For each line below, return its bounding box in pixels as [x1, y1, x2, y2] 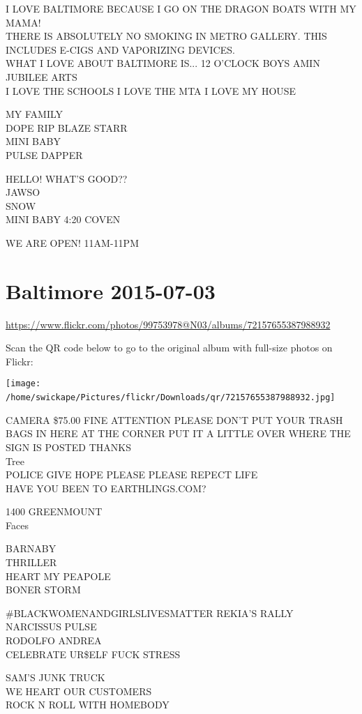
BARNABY [6, 541, 56, 556]
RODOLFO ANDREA [6, 633, 102, 648]
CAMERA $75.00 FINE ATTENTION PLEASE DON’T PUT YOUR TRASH [6, 412, 343, 427]
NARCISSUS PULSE [6, 619, 97, 634]
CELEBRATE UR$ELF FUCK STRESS [6, 646, 181, 661]
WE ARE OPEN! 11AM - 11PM [6, 235, 139, 250]
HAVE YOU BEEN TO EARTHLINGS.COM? [6, 480, 206, 495]
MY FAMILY [6, 107, 63, 121]
